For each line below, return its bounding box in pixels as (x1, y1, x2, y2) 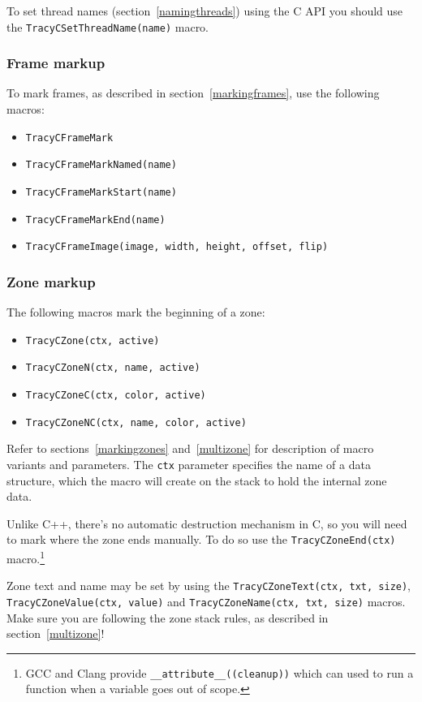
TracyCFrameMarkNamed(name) (25, 159, 177, 171)
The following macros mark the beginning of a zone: (6, 304, 265, 321)
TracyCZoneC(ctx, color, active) (25, 390, 206, 402)
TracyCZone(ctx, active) (25, 334, 160, 347)
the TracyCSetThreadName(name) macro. (6, 18, 209, 35)
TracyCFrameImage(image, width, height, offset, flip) (25, 241, 329, 253)
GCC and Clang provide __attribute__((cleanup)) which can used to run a (25, 664, 414, 681)
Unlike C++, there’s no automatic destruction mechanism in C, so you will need (6, 515, 407, 532)
